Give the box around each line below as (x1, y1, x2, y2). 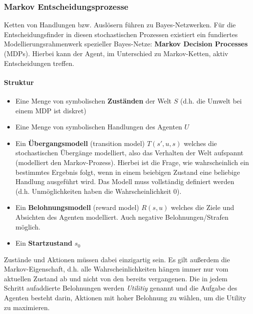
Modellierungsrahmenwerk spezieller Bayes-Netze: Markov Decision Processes (4, 39, 248, 49)
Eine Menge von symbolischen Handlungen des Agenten (15, 122, 182, 132)
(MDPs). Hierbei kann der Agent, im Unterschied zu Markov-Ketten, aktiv (4, 48, 229, 58)
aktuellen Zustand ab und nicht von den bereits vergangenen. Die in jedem (4, 273, 228, 283)
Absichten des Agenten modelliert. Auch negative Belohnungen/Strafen (15, 211, 229, 222)
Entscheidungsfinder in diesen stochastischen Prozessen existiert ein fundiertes (4, 29, 238, 39)
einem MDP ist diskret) (15, 105, 86, 115)
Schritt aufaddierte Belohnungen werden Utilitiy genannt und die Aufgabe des (4, 283, 237, 293)
